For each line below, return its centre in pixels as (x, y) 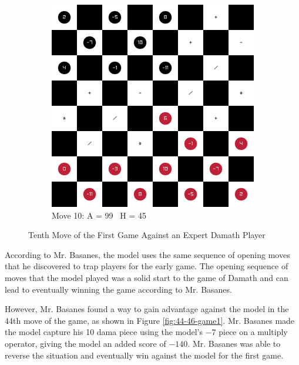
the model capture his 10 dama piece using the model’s (104, 332)
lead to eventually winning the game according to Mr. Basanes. (118, 289)
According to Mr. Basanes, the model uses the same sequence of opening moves (147, 254)
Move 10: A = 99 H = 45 (99, 215)
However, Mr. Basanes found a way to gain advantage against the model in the (147, 309)
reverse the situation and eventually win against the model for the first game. (144, 355)
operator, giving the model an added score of (85, 343)
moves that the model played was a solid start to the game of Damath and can (147, 277)
